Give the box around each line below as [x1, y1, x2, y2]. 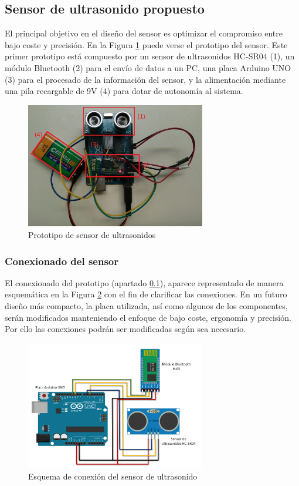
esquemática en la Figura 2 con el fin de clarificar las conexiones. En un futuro [5, 288, 287, 300]
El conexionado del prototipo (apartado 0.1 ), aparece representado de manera [5, 276, 284, 289]
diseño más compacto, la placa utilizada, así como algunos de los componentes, [5, 300, 288, 312]
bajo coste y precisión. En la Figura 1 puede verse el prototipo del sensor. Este [5, 38, 288, 51]
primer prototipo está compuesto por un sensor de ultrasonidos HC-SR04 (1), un [5, 50, 295, 62]
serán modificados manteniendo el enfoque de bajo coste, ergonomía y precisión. [5, 311, 291, 323]
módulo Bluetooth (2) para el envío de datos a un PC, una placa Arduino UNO [5, 61, 291, 73]
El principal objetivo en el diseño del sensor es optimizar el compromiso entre [5, 27, 283, 39]
